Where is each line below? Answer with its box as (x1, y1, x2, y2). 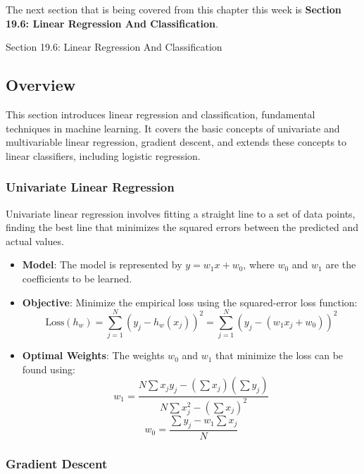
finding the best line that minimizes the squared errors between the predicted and (6, 220, 359, 235)
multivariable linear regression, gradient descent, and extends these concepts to (6, 135, 347, 149)
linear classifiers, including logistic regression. (6, 148, 201, 163)
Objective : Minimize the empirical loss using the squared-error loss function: (22, 294, 358, 309)
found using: (22, 361, 75, 376)
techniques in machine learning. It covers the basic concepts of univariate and (6, 120, 340, 135)
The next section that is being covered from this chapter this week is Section (6, 2, 341, 16)
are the (325, 257, 356, 272)
